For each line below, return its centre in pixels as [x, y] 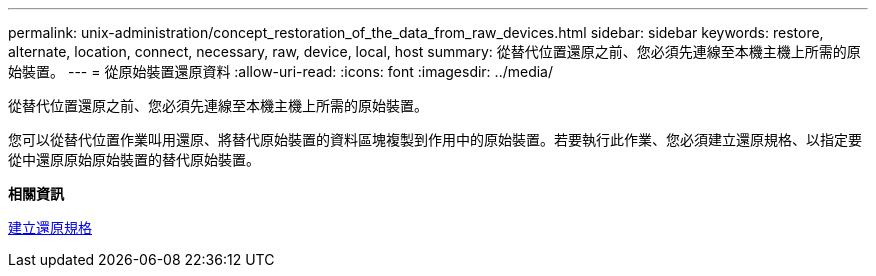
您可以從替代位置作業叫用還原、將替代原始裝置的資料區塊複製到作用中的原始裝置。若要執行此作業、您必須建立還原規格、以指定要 [435, 139]
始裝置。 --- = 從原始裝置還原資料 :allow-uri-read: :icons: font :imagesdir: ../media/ [281, 71]
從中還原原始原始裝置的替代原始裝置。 [134, 159]
